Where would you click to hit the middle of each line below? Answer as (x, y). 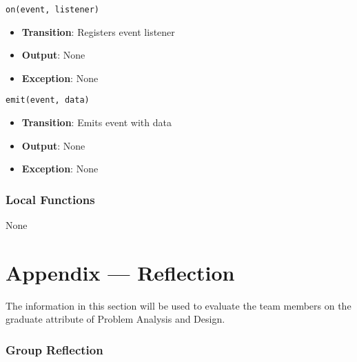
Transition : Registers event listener (98, 31)
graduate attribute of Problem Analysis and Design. (115, 319)
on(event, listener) (53, 10)
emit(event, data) (48, 100)
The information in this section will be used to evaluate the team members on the (178, 305)
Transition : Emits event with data (96, 122)
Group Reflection (54, 349)
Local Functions (50, 199)
